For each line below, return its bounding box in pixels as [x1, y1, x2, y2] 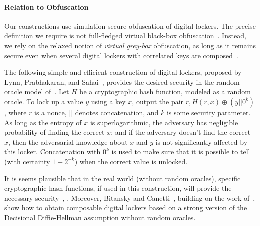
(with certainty [4, 156, 50, 166]
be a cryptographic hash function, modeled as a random [79, 86, 251, 97]
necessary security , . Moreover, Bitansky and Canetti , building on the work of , [4, 192, 255, 203]
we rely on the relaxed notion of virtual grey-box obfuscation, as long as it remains [4, 40, 256, 50]
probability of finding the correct [4, 127, 105, 137]
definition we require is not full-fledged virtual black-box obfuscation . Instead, [4, 30, 246, 41]
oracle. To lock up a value [4, 96, 83, 106]
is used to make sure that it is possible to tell [111, 146, 250, 157]
